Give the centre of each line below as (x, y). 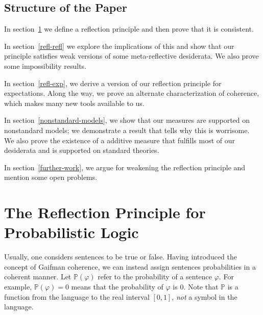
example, (18, 287)
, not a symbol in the (205, 296)
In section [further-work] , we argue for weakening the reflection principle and (125, 167)
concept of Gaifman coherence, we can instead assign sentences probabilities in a (130, 266)
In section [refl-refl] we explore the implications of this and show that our (119, 46)
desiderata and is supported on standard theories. (82, 150)
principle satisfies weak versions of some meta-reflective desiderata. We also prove (131, 56)
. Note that (201, 287)
